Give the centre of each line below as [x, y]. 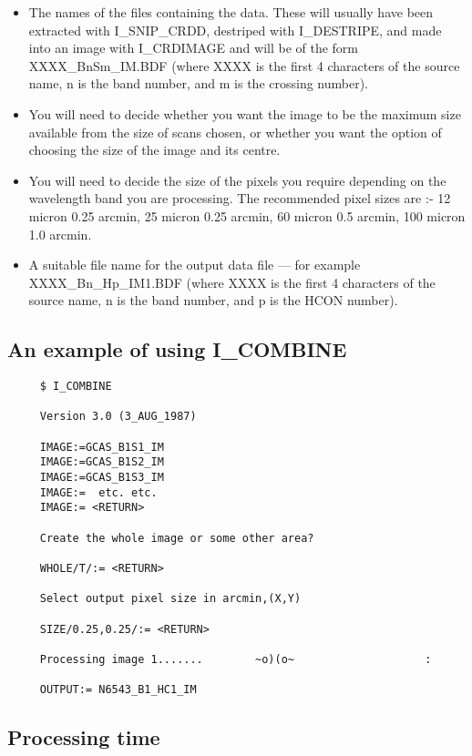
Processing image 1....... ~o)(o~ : [236, 659]
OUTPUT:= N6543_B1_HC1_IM [118, 690]
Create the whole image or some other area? [177, 538]
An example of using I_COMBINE [177, 349]
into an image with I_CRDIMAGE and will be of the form [194, 48]
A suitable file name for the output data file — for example [195, 265]
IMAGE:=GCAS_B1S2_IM [102, 462]
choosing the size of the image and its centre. [154, 150]
